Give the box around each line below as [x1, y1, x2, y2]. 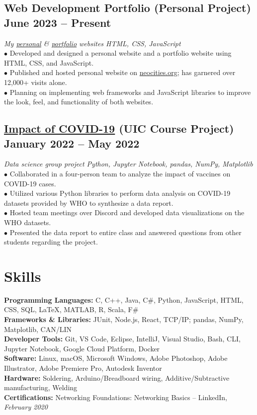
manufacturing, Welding [4, 382, 78, 393]
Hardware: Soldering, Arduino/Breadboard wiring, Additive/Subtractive [4, 372, 230, 383]
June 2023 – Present [4, 14, 111, 30]
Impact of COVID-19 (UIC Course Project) [4, 121, 234, 136]
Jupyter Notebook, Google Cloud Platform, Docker [4, 343, 160, 353]
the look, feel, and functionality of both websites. [4, 96, 154, 107]
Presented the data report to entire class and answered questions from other [9, 227, 242, 237]
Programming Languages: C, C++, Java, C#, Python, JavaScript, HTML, [4, 294, 244, 305]
